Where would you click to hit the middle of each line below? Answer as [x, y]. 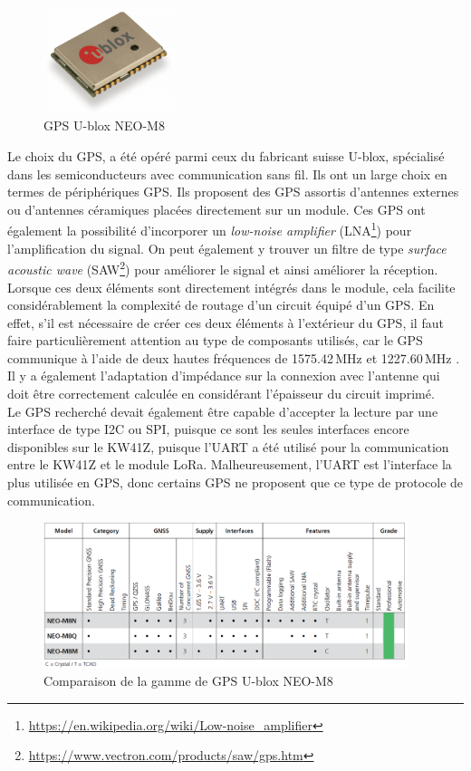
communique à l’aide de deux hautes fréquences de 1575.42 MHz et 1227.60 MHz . [234, 357]
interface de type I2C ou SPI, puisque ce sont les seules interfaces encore [208, 429]
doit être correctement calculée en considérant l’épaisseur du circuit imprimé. [221, 394]
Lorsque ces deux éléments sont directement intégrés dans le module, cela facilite [231, 287]
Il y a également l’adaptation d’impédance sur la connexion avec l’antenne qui [224, 376]
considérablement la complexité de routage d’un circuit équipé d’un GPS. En [221, 305]
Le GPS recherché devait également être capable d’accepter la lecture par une [223, 411]
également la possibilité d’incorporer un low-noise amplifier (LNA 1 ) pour [210, 229]
